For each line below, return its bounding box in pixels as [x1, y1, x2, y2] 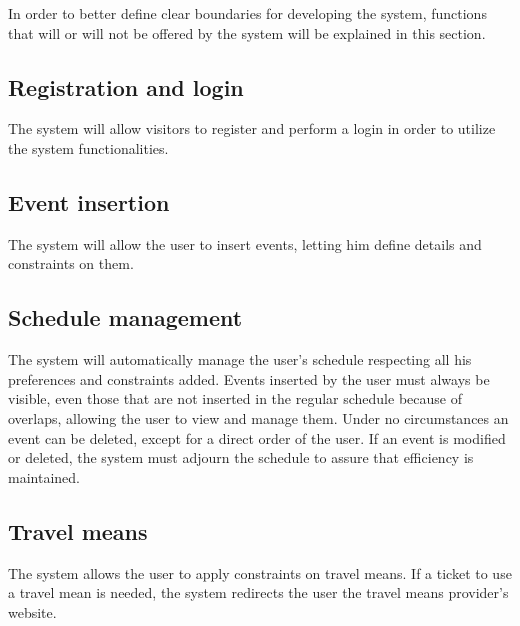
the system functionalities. [8, 137, 169, 158]
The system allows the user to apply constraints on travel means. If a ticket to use [8, 562, 512, 583]
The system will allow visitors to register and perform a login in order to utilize [8, 118, 496, 139]
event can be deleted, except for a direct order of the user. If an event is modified [8, 427, 506, 448]
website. [8, 601, 57, 622]
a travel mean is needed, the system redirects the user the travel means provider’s [8, 582, 509, 603]
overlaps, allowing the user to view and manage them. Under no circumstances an [8, 407, 509, 428]
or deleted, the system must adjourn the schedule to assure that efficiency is [8, 447, 474, 468]
